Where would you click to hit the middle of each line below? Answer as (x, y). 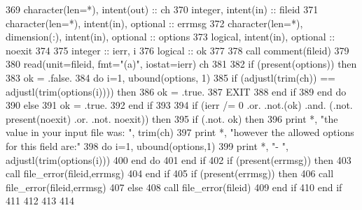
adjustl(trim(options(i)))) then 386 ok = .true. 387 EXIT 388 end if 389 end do (176, 91)
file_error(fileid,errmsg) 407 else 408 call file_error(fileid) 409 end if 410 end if (174, 187)
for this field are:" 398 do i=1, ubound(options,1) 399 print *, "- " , (147, 145)
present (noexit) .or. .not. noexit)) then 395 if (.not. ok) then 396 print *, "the (172, 118)
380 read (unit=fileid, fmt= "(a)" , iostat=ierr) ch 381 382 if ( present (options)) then (181, 64)
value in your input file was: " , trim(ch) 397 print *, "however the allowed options (180, 132)
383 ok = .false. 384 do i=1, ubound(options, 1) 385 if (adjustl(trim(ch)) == (170, 77)
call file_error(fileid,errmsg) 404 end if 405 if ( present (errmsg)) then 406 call (170, 173)
